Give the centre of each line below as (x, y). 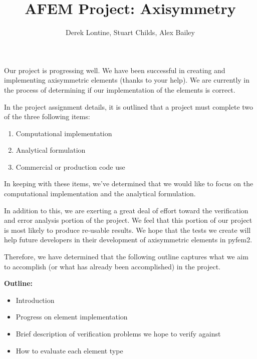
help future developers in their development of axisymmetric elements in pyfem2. (128, 240)
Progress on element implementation (72, 317)
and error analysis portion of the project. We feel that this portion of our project (128, 220)
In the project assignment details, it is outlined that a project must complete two (129, 106)
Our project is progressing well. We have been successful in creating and (115, 70)
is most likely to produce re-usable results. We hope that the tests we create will (127, 230)
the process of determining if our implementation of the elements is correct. (120, 89)
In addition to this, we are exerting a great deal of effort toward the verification (126, 210)
